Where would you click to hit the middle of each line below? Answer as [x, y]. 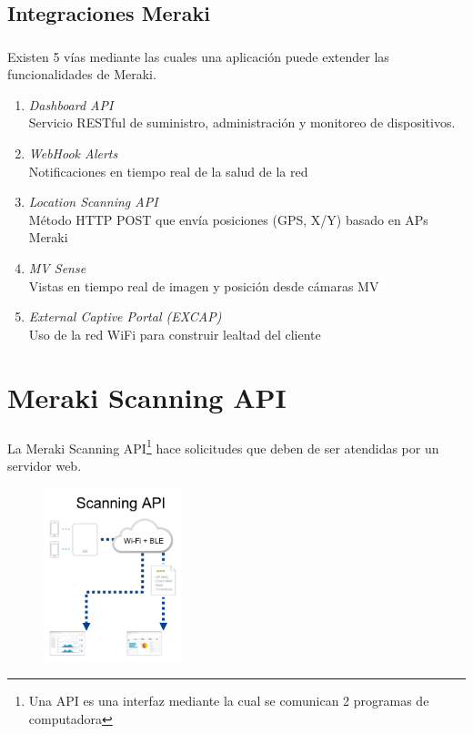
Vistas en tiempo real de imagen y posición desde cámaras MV [204, 285]
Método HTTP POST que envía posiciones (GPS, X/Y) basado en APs [228, 219]
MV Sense [57, 268]
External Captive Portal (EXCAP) [125, 316]
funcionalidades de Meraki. [82, 74]
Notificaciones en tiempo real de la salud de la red [168, 171]
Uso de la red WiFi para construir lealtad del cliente [175, 334]
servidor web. [45, 465]
